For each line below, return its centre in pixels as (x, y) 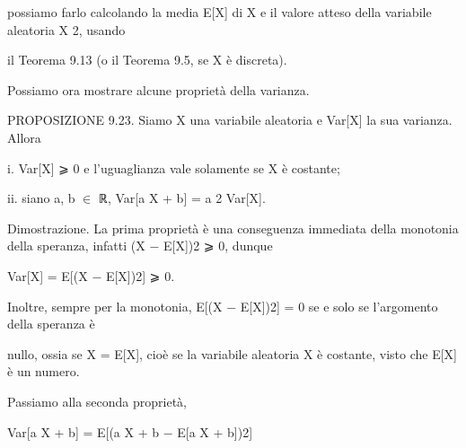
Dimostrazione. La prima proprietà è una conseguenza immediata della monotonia (233, 228)
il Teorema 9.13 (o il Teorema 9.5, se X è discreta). (147, 60)
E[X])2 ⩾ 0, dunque (218, 246)
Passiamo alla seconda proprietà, (97, 401)
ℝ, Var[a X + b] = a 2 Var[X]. (182, 198)
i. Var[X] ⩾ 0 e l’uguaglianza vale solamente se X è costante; (174, 167)
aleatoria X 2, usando (66, 29)
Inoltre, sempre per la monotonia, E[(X (115, 306)
